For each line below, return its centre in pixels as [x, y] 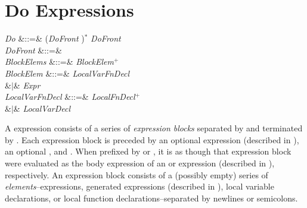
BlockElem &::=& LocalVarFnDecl [67, 73]
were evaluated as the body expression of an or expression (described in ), [140, 163]
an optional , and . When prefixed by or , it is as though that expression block [148, 151]
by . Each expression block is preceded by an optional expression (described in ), [152, 139]
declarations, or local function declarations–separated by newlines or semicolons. [151, 198]
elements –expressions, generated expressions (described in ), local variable [139, 186]
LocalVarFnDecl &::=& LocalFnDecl [70, 97]
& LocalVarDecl [42, 108]
